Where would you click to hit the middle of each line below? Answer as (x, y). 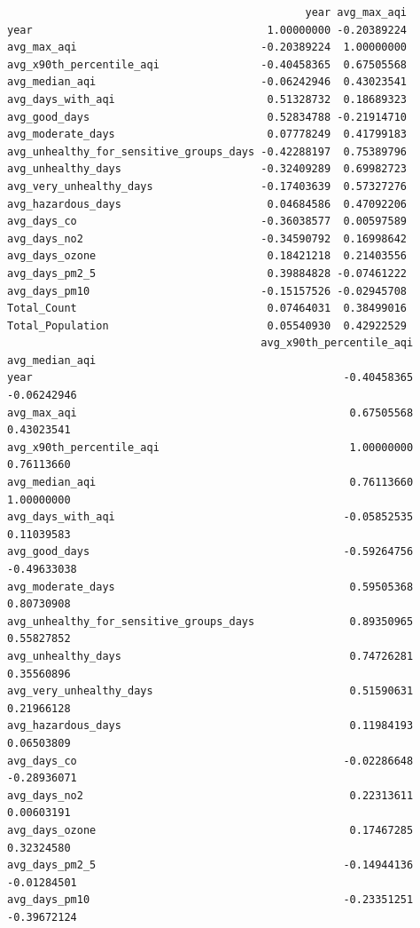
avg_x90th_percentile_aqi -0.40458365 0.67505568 (207, 64)
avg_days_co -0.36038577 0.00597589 (207, 222)
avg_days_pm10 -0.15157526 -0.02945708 (207, 291)
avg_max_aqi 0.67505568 (210, 412)
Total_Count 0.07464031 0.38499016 (207, 309)
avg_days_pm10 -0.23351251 (210, 900)
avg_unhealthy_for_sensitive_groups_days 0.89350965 (210, 621)
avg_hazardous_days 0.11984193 (210, 726)
